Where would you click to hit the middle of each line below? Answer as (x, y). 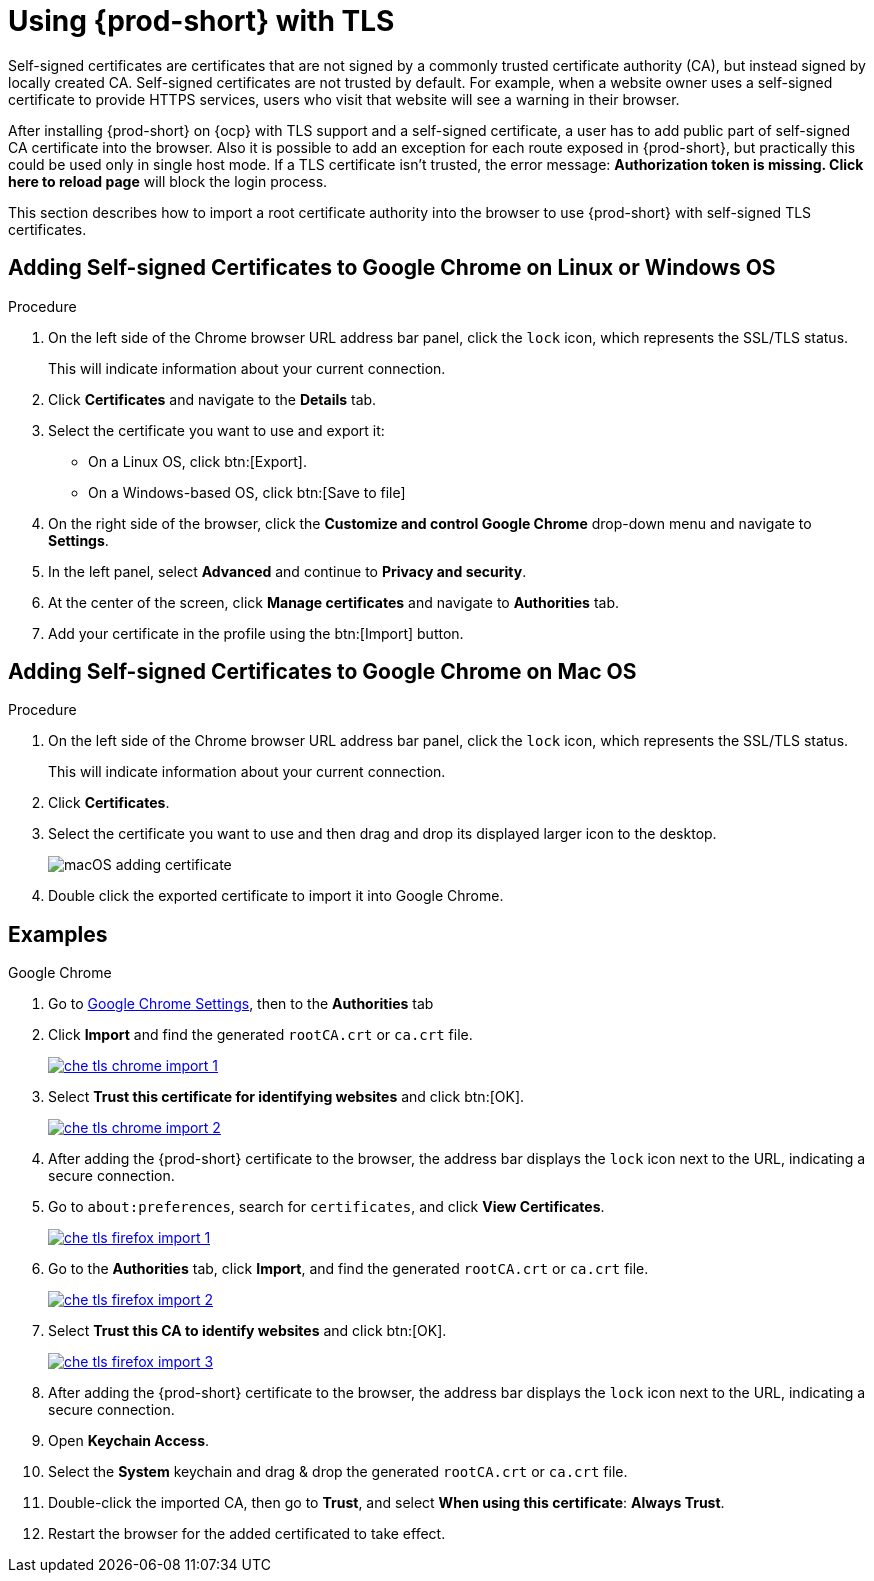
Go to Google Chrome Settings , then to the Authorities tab (241, 1004)
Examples (58, 934)
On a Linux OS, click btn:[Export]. (198, 461)
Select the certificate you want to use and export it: (216, 430)
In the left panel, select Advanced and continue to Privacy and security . (287, 571)
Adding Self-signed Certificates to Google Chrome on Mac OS (322, 672)
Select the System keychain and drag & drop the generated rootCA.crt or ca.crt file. (338, 1472)
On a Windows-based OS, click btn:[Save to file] (247, 492)
